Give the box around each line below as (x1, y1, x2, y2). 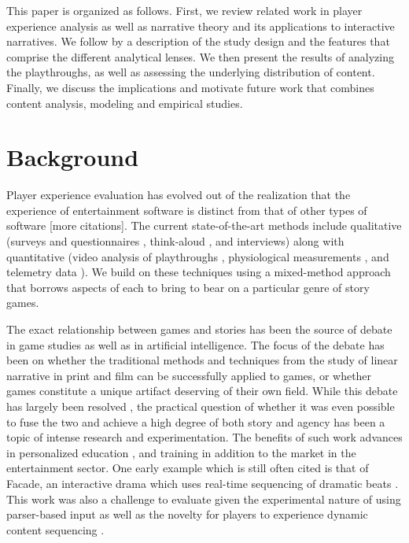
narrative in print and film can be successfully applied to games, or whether (6, 367, 372, 383)
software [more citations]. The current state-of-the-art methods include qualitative (6, 217, 402, 234)
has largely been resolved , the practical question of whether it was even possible (6, 398, 395, 414)
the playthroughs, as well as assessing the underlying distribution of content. (6, 64, 375, 80)
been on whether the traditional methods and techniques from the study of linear (6, 352, 398, 368)
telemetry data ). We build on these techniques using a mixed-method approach (6, 264, 391, 280)
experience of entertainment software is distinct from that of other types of (6, 201, 367, 218)
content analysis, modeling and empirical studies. (6, 94, 243, 111)
